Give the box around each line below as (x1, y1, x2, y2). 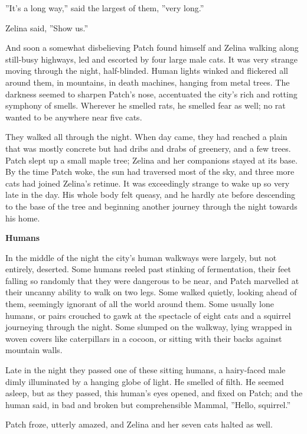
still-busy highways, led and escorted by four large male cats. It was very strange (5, 53, 298, 65)
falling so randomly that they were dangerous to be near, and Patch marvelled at (5, 274, 299, 286)
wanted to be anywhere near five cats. (5, 110, 142, 123)
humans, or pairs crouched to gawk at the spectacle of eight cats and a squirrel (5, 309, 291, 321)
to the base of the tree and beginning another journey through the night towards (5, 200, 298, 212)
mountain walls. (5, 344, 63, 356)
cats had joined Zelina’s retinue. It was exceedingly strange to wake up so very (5, 177, 290, 189)
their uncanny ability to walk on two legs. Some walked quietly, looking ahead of (5, 286, 297, 298)
